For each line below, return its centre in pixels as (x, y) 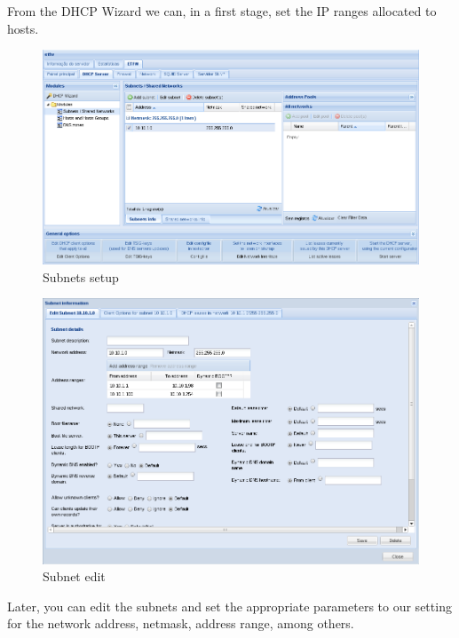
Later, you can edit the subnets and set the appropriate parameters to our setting (229, 606)
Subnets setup (81, 276)
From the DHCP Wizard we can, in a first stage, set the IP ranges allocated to (222, 11)
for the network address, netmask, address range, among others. (181, 623)
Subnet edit (74, 576)
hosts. (23, 28)
